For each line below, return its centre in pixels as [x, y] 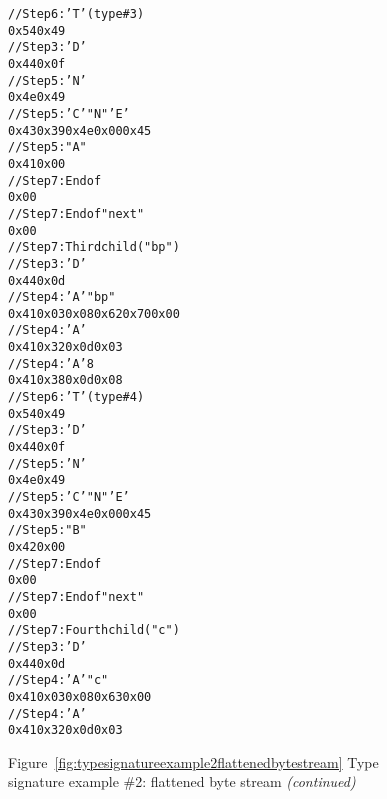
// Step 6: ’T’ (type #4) [76, 397]
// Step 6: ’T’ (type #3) [76, 14]
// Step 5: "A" [47, 147]
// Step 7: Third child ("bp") [94, 247]
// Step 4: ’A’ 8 [51, 363]
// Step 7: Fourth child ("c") [94, 630]
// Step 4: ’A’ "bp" [62, 297]
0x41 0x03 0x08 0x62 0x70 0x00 [94, 313]
